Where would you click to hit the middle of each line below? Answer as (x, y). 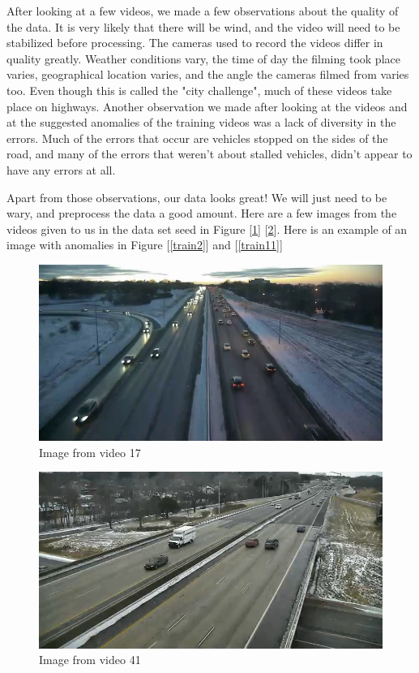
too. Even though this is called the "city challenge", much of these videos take (199, 90)
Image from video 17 (90, 452)
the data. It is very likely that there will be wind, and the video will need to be (203, 26)
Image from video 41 (90, 660)
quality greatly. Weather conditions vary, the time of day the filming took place (203, 58)
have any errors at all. (61, 169)
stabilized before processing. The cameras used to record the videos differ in (195, 43)
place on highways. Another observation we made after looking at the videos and (207, 106)
